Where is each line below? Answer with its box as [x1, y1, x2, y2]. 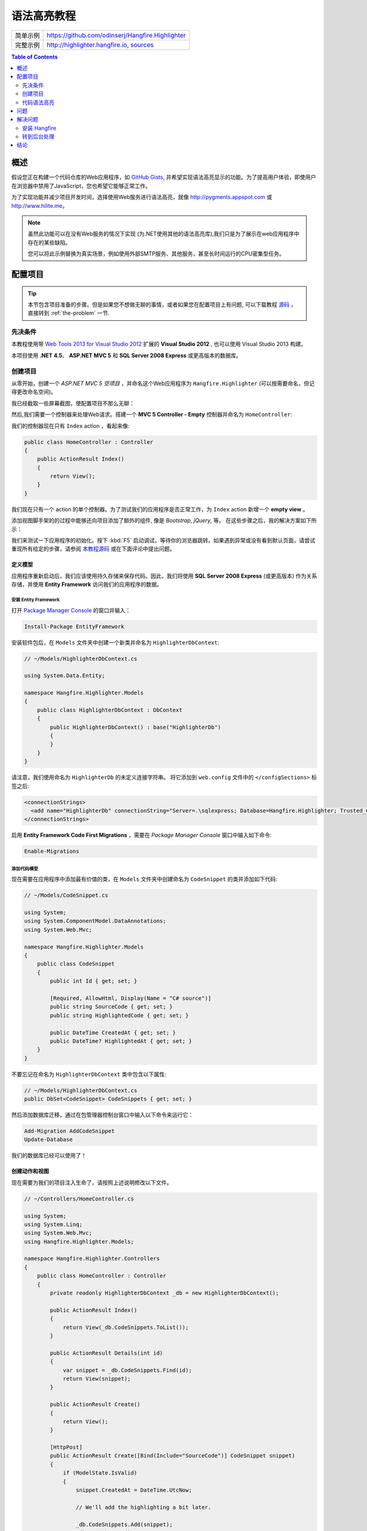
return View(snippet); [62, 1375, 131, 1382]
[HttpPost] [50, 1444, 83, 1451]
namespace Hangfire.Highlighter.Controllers [24, 1255, 160, 1262]
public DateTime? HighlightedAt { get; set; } [50, 1037, 192, 1044]
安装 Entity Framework [11, 596, 60, 603]
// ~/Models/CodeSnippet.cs [24, 892, 108, 899]
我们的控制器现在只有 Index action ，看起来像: [11, 422, 130, 429]
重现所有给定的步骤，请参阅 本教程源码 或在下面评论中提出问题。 [11, 545, 176, 552]
